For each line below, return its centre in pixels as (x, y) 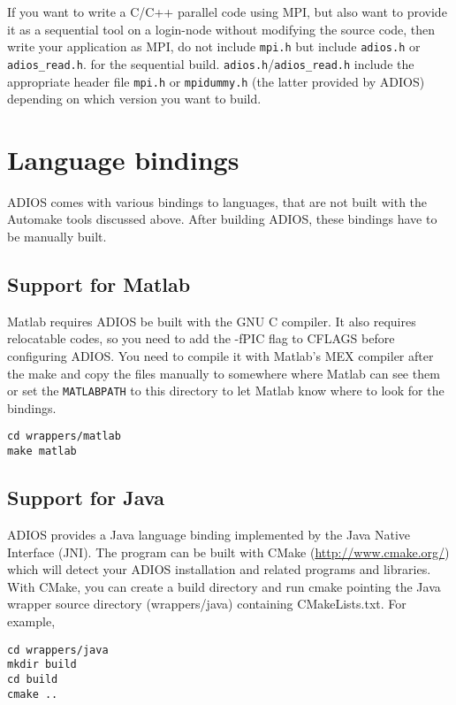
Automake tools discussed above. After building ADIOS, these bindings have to (222, 219)
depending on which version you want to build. (134, 99)
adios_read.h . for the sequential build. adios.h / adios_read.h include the (211, 63)
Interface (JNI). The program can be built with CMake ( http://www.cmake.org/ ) (228, 552)
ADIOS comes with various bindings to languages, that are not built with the (217, 201)
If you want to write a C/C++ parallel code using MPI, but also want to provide (227, 11)
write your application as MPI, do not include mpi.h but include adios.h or (214, 46)
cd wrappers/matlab (64, 437)
